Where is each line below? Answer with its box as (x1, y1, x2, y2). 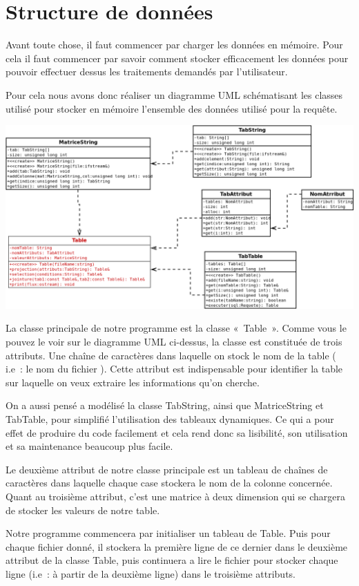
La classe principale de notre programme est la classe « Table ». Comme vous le (6, 321, 347, 335)
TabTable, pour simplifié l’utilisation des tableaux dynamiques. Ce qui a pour (6, 412, 334, 426)
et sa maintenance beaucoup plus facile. (6, 439, 173, 453)
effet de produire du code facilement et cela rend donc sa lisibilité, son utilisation (6, 425, 348, 439)
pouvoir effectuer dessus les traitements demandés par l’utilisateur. (6, 64, 288, 79)
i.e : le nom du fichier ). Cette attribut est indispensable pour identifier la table (6, 361, 343, 376)
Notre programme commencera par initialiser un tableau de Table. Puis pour (6, 526, 331, 540)
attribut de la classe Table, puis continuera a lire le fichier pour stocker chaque (6, 553, 338, 567)
